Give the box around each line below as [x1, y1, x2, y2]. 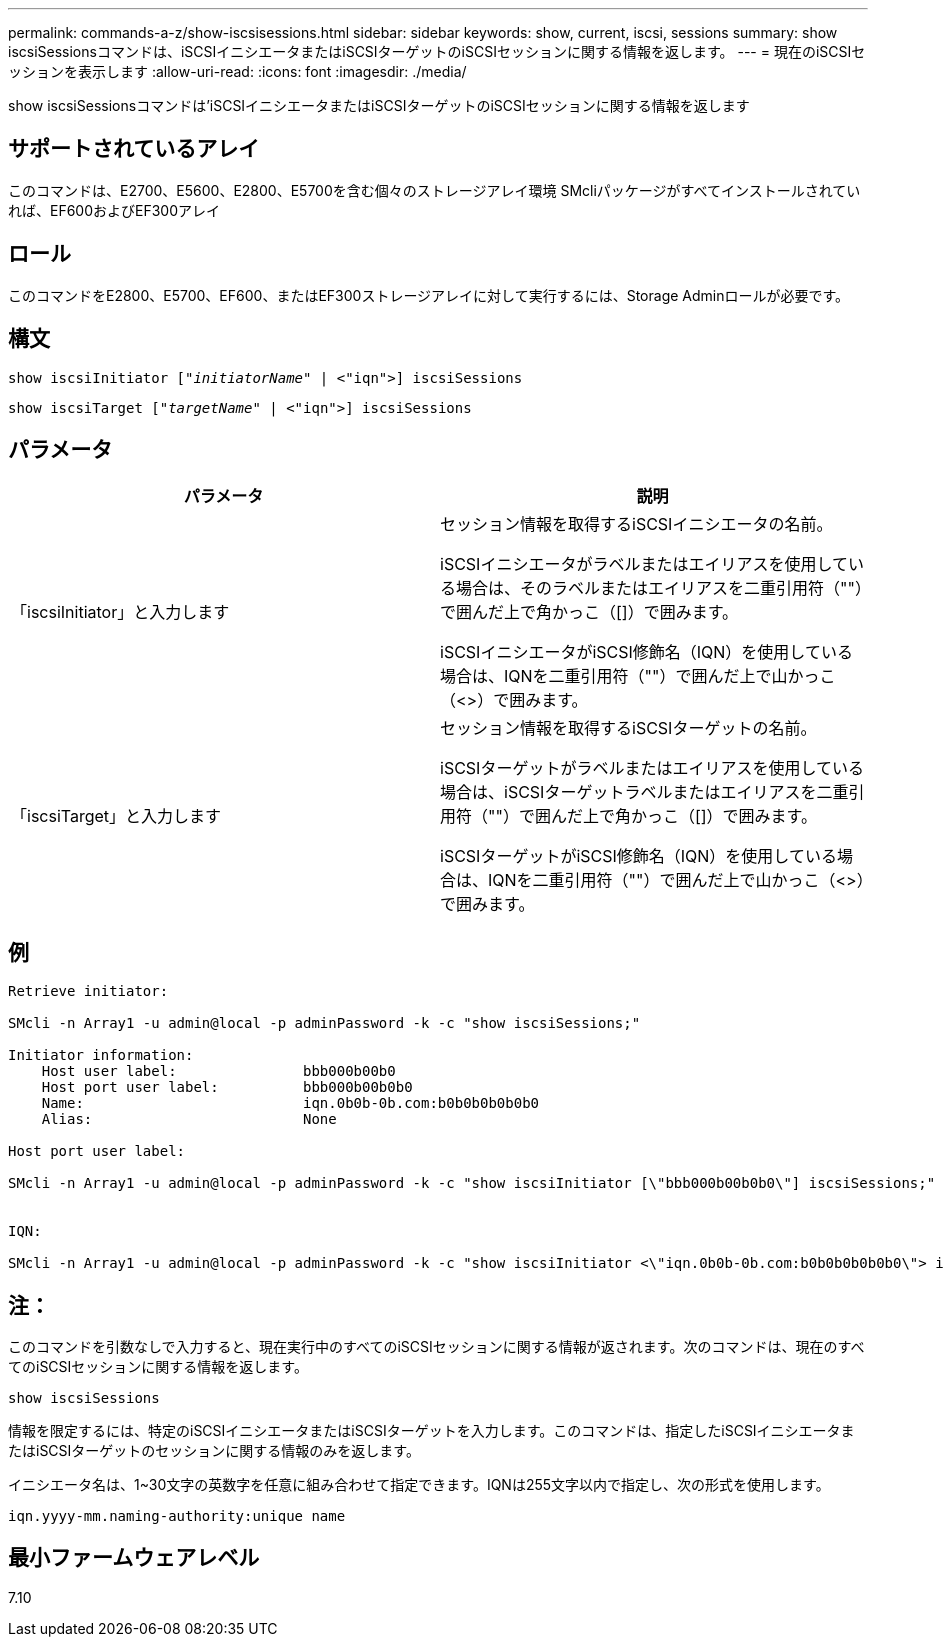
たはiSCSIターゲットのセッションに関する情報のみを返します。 [8, 1442, 420, 1460]
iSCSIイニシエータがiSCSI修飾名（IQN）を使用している [440, 642, 853, 663]
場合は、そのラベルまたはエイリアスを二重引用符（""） [456, 578, 863, 599]
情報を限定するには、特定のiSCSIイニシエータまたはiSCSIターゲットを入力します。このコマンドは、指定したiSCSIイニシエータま [8, 1422, 855, 1440]
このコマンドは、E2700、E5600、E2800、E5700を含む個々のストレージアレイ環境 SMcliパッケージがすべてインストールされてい [8, 181, 861, 199]
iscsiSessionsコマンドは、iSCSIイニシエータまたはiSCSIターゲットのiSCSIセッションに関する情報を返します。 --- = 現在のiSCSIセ [8, 43, 866, 60]
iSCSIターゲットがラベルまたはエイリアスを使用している [440, 758, 864, 779]
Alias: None [41, 1111, 337, 1128]
